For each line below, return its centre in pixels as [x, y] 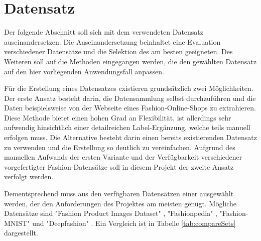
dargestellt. [21, 233]
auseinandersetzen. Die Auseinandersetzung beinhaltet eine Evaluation [112, 41]
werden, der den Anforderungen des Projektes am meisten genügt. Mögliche [120, 203]
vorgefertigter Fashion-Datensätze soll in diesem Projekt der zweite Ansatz [119, 166]
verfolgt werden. [29, 176]
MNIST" [17, 223]
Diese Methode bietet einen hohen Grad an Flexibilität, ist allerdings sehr [118, 117]
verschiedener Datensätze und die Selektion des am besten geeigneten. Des [118, 51]
